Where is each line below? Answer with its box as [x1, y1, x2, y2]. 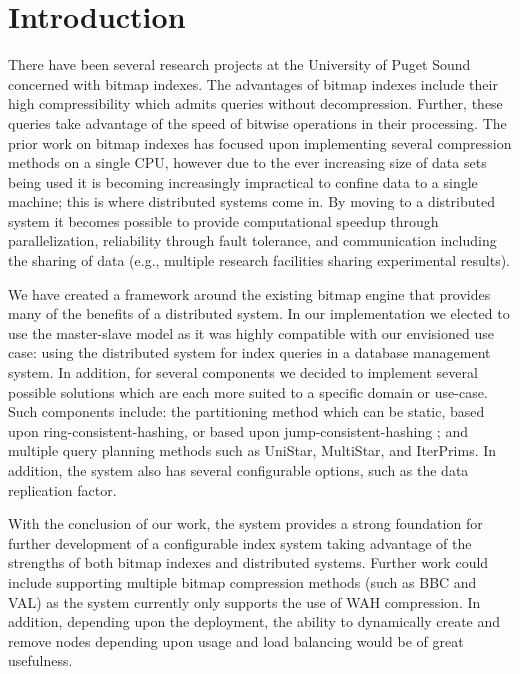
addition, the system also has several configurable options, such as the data [8, 460, 469, 480]
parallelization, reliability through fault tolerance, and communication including [8, 230, 497, 251]
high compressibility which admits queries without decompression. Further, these [8, 93, 503, 114]
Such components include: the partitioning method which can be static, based [8, 401, 485, 422]
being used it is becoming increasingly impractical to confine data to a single [8, 171, 478, 192]
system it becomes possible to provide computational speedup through [8, 210, 439, 231]
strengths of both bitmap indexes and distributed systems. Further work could [8, 552, 489, 573]
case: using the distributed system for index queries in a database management [8, 342, 491, 363]
